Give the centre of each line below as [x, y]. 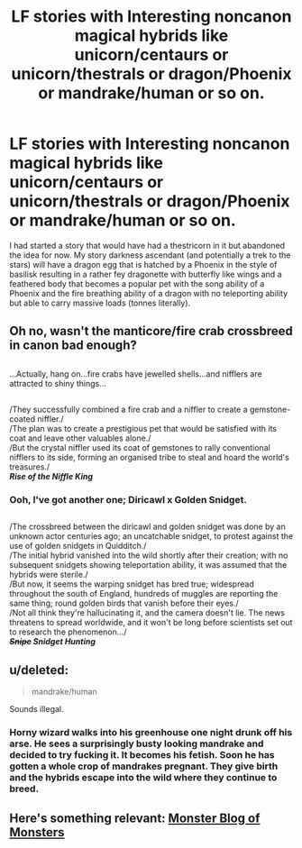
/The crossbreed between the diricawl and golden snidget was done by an [147, 527]
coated [23, 419]
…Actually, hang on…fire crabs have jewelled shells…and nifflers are [136, 374]
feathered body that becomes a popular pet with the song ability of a [137, 283]
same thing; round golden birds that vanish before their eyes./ [124, 603]
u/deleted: [39, 670]
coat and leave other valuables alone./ [80, 438]
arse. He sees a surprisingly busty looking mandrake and [137, 743]
